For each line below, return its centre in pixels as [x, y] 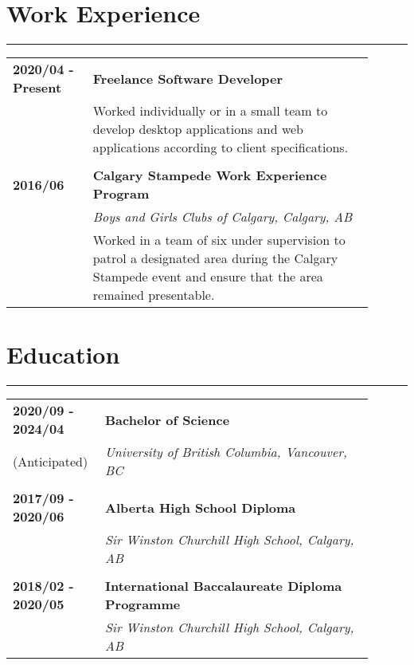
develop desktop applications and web [198, 129]
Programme [143, 604]
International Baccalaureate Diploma [223, 586]
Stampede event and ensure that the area [208, 277]
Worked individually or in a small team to [210, 111]
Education [63, 354]
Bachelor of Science [167, 419]
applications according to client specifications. [221, 148]
